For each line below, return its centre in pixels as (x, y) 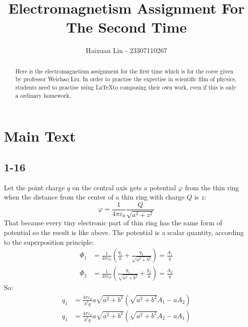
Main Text (40, 136)
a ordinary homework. (43, 95)
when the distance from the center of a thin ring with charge (94, 197)
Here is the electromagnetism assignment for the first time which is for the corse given (124, 71)
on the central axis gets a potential (124, 187)
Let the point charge (35, 187)
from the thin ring (212, 187)
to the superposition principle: (49, 242)
